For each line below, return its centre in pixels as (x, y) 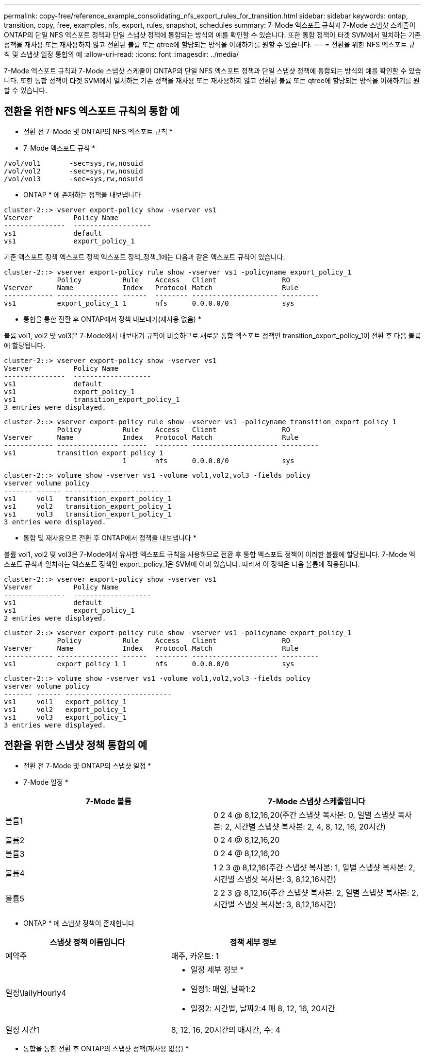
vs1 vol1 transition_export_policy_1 (88, 498)
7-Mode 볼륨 (108, 801)
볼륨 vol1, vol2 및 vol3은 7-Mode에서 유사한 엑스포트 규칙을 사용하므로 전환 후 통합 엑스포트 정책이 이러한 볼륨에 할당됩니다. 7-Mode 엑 (210, 554)
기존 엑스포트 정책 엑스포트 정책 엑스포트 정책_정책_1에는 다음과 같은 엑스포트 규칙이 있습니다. (145, 257)
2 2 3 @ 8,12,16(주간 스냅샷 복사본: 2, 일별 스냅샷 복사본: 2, (316, 892)
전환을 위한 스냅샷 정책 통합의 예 (76, 745)
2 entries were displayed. (55, 618)
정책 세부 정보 (253, 942)
